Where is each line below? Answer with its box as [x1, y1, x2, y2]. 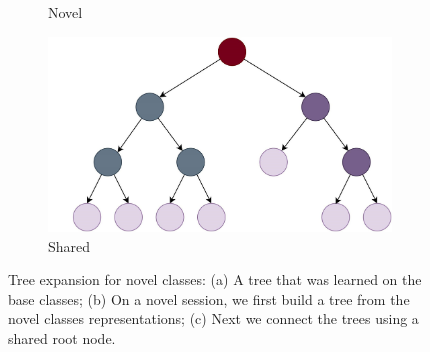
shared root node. [8, 327, 116, 348]
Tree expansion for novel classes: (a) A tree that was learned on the [8, 269, 422, 290]
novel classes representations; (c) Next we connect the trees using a [8, 308, 419, 329]
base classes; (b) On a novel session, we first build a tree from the [8, 288, 410, 309]
